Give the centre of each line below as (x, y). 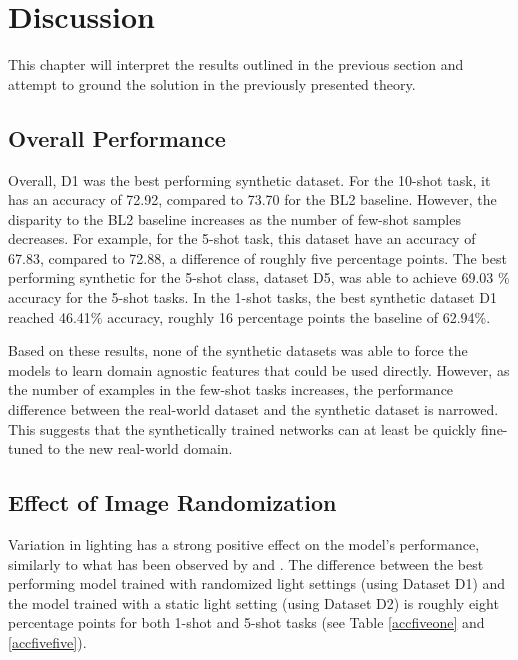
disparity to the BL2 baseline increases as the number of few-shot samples (234, 218)
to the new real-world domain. (140, 448)
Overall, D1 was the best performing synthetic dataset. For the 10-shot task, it (249, 179)
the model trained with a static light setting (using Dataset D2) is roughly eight (253, 602)
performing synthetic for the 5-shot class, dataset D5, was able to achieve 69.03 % (259, 277)
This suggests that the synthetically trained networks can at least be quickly (242, 428)
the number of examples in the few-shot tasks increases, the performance (231, 389)
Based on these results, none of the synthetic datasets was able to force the (238, 350)
